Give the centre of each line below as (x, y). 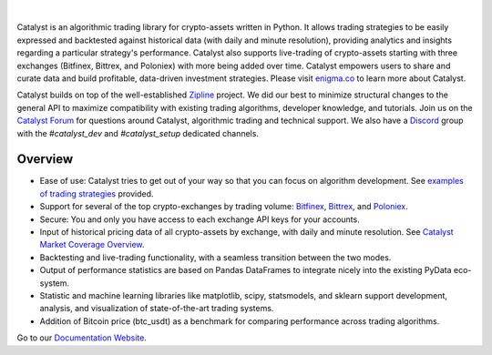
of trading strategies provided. (97, 193)
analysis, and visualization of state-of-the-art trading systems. (157, 309)
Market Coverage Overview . (92, 245)
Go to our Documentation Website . (82, 338)
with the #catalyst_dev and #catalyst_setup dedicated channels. (138, 133)
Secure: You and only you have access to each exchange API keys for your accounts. (200, 219)
